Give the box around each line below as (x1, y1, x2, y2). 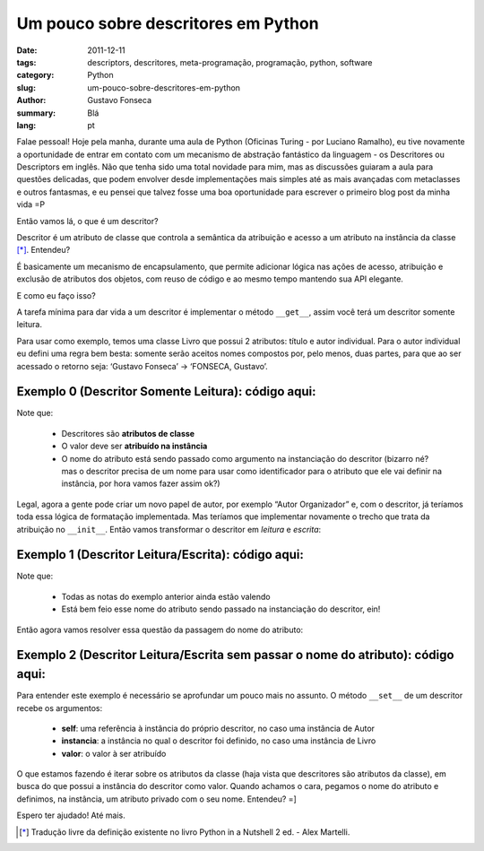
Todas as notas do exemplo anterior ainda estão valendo (61, 591, 271, 602)
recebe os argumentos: (16, 702, 103, 713)
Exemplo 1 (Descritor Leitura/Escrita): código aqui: (16, 547, 304, 562)
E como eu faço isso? (16, 290, 96, 300)
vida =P (16, 199, 45, 210)
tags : (16, 56, 37, 67)
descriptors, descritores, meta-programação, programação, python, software (87, 56, 373, 67)
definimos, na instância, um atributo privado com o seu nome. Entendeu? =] (16, 794, 298, 804)
